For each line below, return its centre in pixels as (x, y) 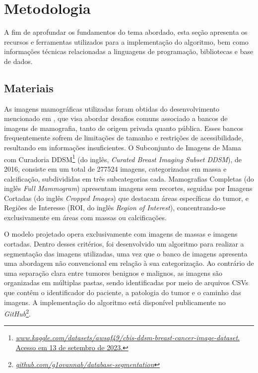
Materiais (29, 88)
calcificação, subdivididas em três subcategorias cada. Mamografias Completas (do (129, 178)
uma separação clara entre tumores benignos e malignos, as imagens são (113, 273)
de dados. (18, 61)
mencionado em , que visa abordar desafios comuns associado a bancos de (116, 118)
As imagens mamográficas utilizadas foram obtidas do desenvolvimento (112, 108)
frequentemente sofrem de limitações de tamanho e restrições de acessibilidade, (124, 138)
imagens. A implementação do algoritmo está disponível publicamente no (115, 302)
